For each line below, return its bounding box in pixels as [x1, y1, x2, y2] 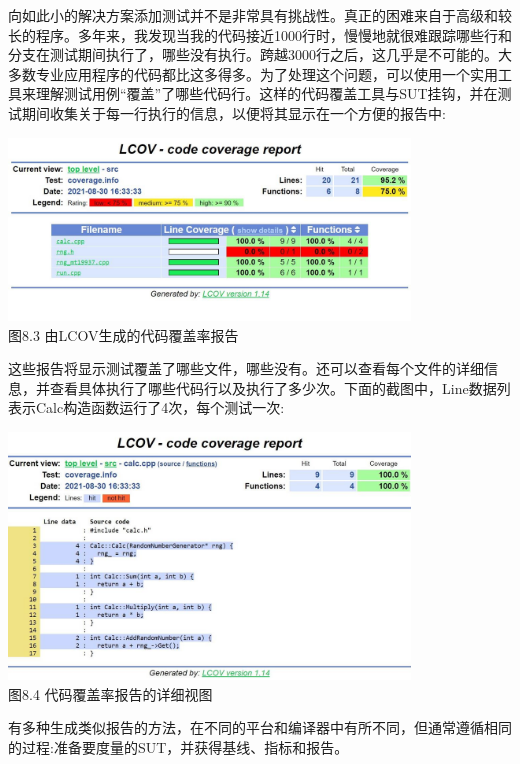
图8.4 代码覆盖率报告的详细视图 [8, 683, 213, 704]
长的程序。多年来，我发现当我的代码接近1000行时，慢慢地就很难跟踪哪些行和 [8, 24, 512, 45]
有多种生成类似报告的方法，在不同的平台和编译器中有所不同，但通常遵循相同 [8, 717, 512, 738]
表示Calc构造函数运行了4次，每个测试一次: [8, 397, 285, 418]
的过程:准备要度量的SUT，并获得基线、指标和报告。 [8, 736, 349, 757]
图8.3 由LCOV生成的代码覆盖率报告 [8, 324, 239, 345]
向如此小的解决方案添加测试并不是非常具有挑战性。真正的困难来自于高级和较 [8, 5, 512, 25]
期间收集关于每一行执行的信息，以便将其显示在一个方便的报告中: [21, 102, 446, 123]
